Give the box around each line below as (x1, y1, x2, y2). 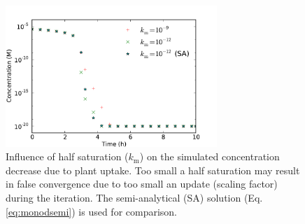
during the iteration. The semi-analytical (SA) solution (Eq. (6, 190, 263, 204)
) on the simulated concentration (139, 149, 280, 164)
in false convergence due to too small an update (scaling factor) (6, 176, 278, 191)
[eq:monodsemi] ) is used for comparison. (6, 204, 178, 218)
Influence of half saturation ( (6, 149, 129, 164)
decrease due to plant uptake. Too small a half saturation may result (6, 162, 300, 177)
